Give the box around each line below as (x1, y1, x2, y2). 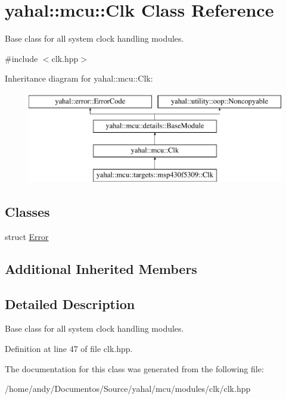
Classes (5, 202, 50, 221)
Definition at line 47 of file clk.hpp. (5, 342, 133, 355)
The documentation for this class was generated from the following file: (5, 362, 264, 375)
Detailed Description (5, 294, 135, 313)
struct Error (5, 230, 49, 242)
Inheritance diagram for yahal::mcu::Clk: (5, 72, 153, 85)
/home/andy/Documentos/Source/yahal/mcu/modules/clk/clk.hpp (5, 382, 251, 395)
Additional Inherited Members (5, 259, 197, 278)
